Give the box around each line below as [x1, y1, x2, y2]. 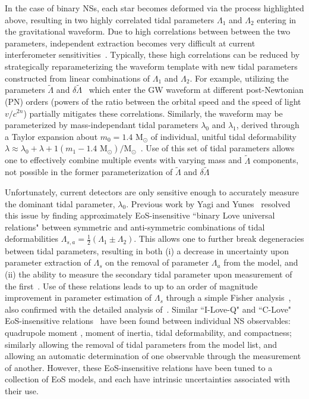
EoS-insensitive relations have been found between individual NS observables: [5, 314, 291, 327]
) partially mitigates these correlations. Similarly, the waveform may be [23, 107, 283, 119]
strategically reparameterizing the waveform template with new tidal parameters [5, 60, 298, 72]
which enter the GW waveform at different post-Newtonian [89, 83, 304, 96]
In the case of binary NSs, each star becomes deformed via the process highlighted [5, 2, 304, 14]
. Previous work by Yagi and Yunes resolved [126, 197, 291, 210]
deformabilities [5, 232, 58, 245]
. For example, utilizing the [190, 71, 289, 84]
